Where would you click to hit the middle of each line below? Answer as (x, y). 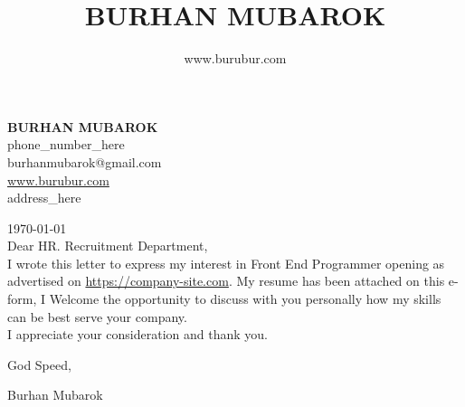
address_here (44, 198)
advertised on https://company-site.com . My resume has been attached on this (226, 281)
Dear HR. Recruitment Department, (108, 246)
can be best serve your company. (97, 316)
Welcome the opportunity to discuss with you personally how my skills (245, 299)
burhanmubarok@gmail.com (85, 161)
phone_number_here (66, 144)
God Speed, (39, 364)
